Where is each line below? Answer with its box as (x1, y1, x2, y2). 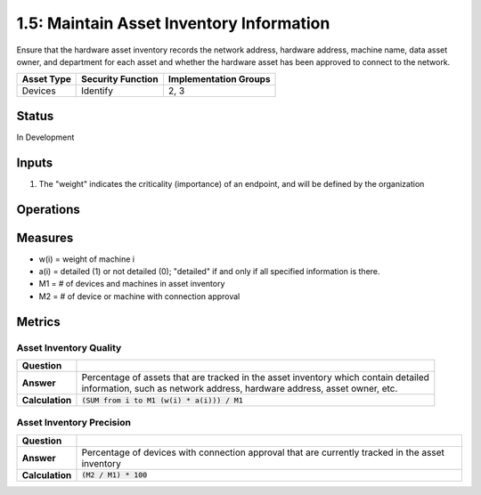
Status (16, 108, 54, 124)
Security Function (81, 73, 159, 85)
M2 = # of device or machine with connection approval (38, 290, 240, 302)
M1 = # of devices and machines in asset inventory (38, 279, 225, 289)
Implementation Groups (167, 73, 271, 85)
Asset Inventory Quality (16, 341, 122, 353)
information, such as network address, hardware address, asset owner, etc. (81, 383, 398, 394)
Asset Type (21, 73, 71, 85)
